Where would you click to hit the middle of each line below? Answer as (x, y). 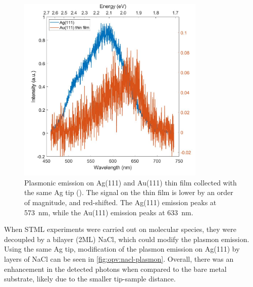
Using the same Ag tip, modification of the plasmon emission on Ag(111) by (122, 249)
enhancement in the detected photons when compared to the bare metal (115, 269)
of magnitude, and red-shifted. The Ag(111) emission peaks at (120, 202)
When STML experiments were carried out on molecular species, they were (120, 229)
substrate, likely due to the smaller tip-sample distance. (90, 279)
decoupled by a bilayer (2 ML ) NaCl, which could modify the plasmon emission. (127, 239)
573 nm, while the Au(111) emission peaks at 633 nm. (109, 212)
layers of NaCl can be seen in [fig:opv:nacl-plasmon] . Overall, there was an (119, 258)
